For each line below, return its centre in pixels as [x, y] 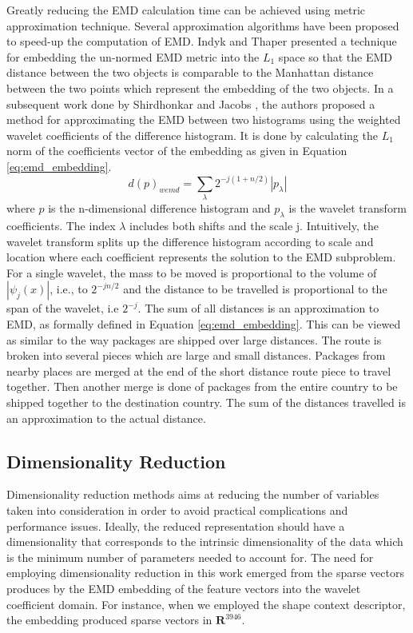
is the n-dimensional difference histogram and [159, 208]
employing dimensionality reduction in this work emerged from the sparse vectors [205, 573]
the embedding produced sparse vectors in [109, 620]
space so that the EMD [335, 56]
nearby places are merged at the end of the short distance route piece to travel [199, 370]
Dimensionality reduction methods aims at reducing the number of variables [193, 494]
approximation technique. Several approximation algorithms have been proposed [203, 25]
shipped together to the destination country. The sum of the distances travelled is [206, 402]
